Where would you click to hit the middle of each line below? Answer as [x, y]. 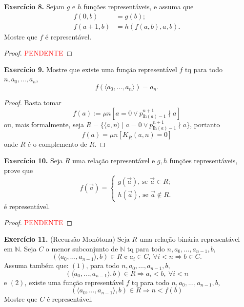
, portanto [205, 124]
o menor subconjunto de [82, 248]
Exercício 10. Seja [33, 161]
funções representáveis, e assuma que [139, 6]
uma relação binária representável [190, 239]
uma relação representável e [114, 161]
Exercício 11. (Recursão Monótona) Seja [67, 239]
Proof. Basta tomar [33, 103]
